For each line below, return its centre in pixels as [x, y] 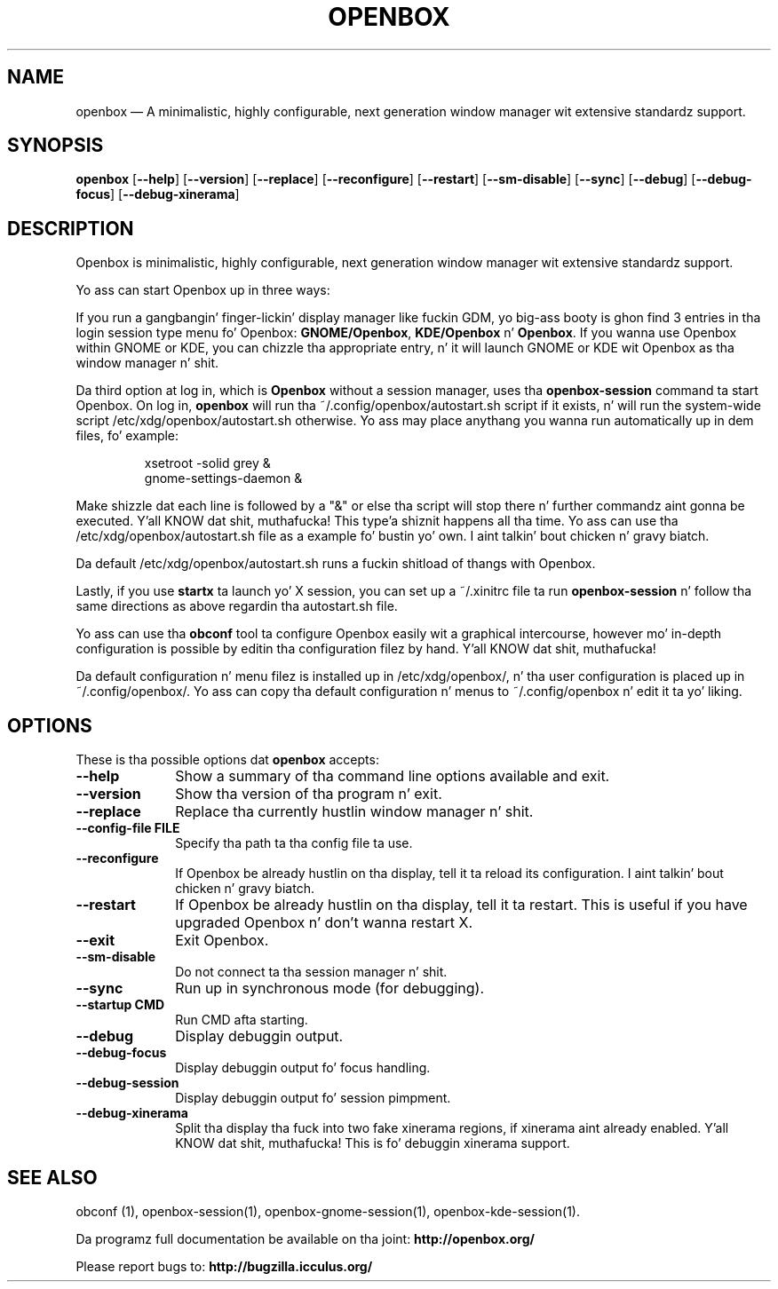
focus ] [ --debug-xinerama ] [158, 194]
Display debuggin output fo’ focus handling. [303, 1068]
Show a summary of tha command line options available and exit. [393, 776]
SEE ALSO [52, 1177]
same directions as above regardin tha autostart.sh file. [237, 606]
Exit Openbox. [222, 941]
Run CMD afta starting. [242, 1020]
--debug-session [127, 1083]
